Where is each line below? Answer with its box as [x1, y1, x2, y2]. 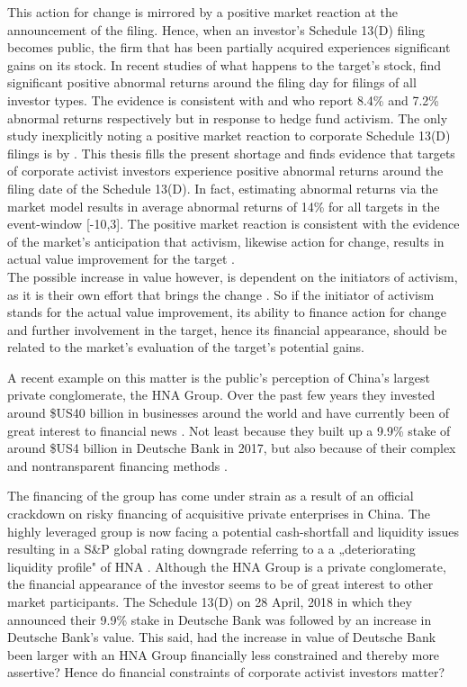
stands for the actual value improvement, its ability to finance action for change [7, 303, 447, 321]
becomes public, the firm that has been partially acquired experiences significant [7, 38, 451, 57]
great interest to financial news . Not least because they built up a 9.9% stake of [7, 420, 451, 439]
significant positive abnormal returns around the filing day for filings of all [7, 73, 417, 92]
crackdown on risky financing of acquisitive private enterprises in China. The [7, 504, 430, 523]
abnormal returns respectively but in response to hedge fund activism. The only [7, 108, 448, 127]
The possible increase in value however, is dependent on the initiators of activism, [7, 267, 458, 285]
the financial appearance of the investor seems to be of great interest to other [7, 574, 434, 593]
